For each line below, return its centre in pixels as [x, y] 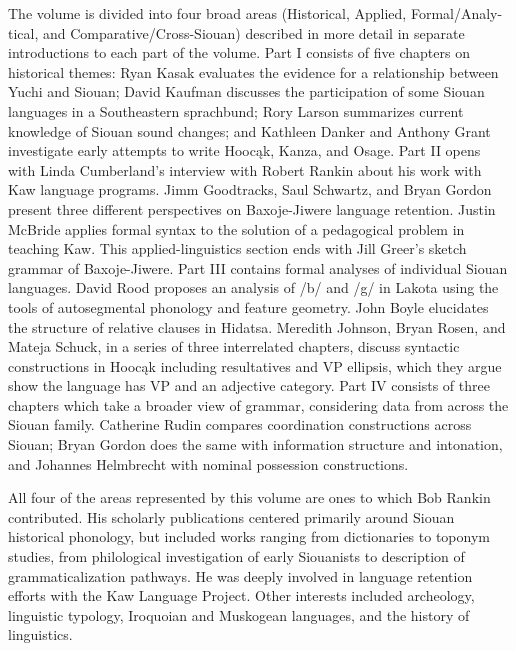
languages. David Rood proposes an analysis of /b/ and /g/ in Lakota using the [253, 287]
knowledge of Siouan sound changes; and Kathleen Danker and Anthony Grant [249, 130]
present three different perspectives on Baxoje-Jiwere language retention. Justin [252, 208]
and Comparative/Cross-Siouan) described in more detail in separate [253, 32]
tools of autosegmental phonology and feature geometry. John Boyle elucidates [248, 306]
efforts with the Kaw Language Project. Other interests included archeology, [241, 595]
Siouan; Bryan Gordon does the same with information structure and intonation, [255, 444]
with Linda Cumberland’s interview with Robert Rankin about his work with [245, 169]
